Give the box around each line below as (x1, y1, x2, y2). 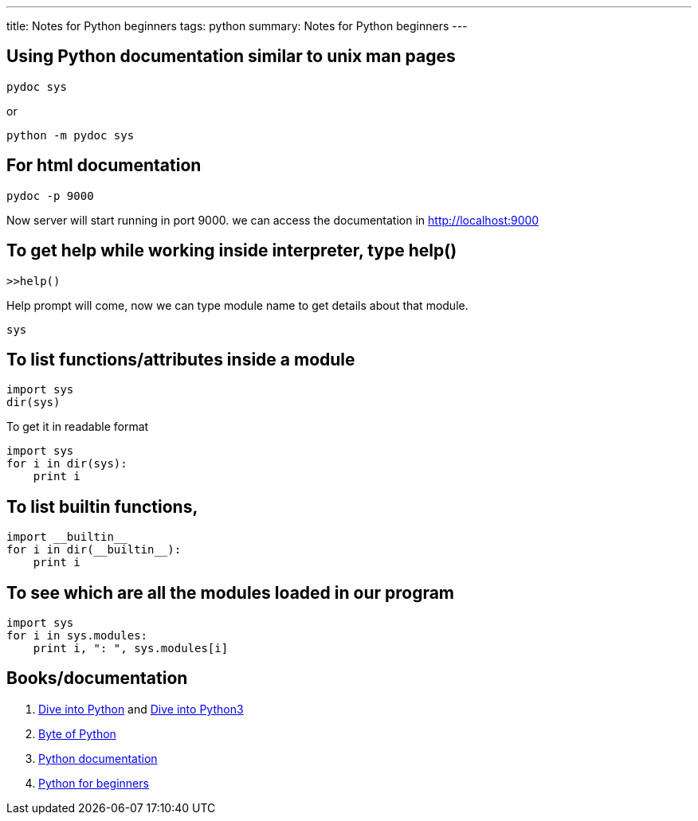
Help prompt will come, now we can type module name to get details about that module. (6, 298, 469, 312)
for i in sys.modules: (6, 629, 148, 643)
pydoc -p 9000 (6, 189, 94, 202)
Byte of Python (38, 726, 116, 741)
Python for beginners (38, 776, 149, 790)
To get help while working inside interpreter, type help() (6, 240, 457, 261)
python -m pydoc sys (6, 128, 135, 142)
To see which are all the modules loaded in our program (6, 582, 455, 603)
